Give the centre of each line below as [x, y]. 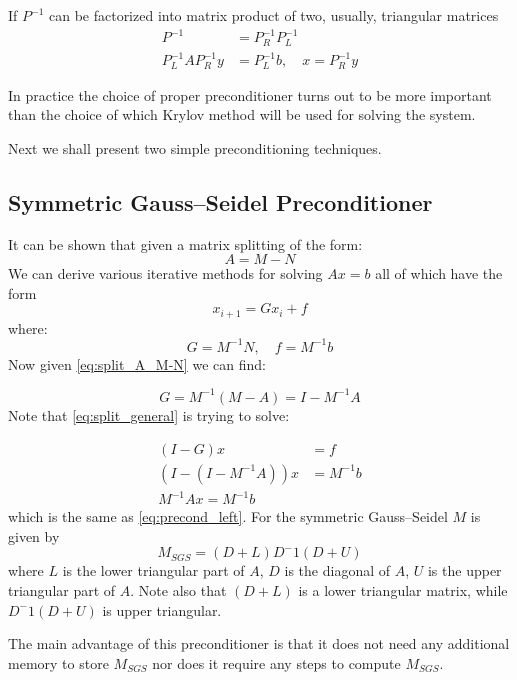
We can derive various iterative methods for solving [165, 273]
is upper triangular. [162, 609]
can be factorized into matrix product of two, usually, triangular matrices [273, 15]
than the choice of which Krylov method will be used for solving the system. [242, 114]
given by [34, 535]
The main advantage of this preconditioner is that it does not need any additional [259, 643]
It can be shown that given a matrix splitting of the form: [185, 243]
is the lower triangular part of [153, 570]
